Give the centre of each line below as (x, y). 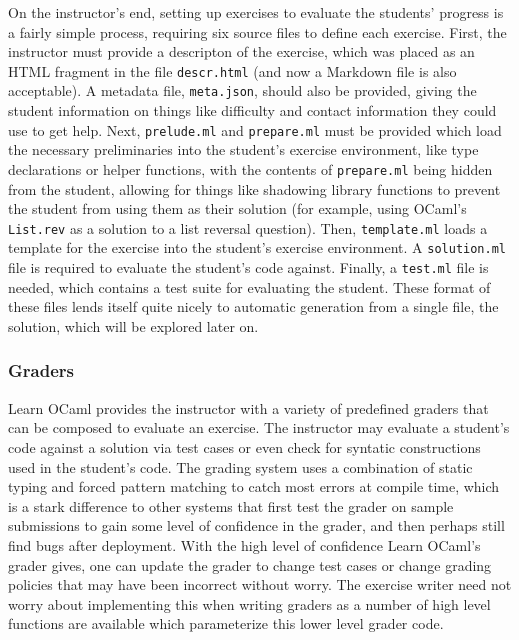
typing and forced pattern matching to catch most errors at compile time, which (254, 486)
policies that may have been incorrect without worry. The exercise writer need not (260, 584)
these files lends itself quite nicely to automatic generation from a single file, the (253, 306)
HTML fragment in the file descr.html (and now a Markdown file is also (232, 70)
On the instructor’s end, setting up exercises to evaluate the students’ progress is (256, 12)
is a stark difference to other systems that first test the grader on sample (231, 505)
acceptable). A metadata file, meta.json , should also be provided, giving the (242, 90)
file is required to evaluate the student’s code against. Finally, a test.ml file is (248, 267)
